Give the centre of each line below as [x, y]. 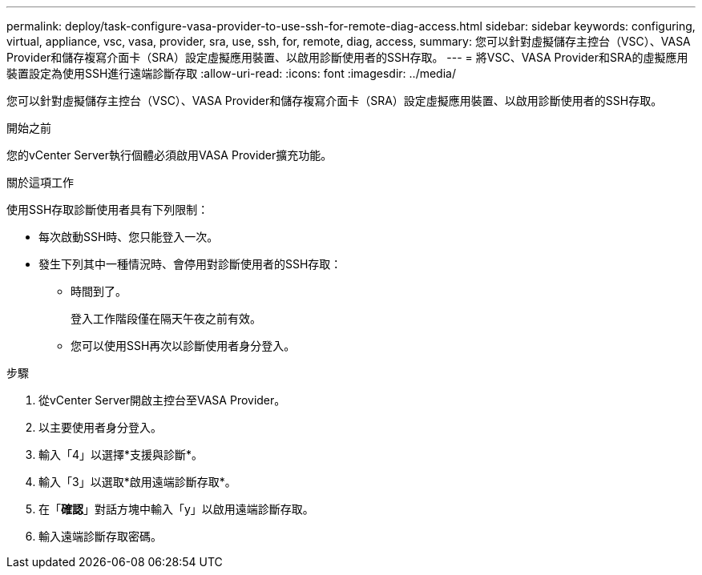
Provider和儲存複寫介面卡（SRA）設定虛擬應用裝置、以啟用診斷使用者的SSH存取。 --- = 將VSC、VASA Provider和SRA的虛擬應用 [347, 57]
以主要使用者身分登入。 [100, 427]
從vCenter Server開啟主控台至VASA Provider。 [162, 400]
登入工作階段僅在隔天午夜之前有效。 [166, 318]
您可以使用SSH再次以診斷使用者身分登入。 [183, 346]
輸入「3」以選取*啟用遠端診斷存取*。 [137, 482]
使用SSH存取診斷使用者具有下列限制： [108, 209]
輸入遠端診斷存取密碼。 [100, 536]
